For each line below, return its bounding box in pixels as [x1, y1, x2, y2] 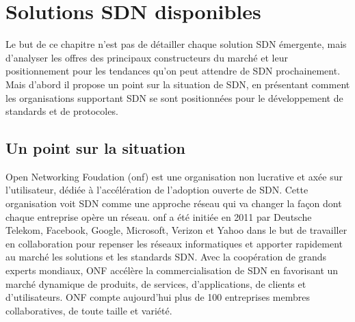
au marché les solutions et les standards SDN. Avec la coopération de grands [5, 250, 327, 264]
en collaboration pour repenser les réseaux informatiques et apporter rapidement [5, 236, 343, 250]
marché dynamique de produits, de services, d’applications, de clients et [5, 276, 306, 291]
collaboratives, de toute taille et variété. [5, 303, 172, 317]
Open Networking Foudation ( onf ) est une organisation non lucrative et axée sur [5, 169, 343, 183]
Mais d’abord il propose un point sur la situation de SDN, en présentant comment [5, 77, 350, 91]
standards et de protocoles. [5, 104, 118, 118]
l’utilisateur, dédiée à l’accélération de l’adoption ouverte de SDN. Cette [5, 183, 308, 197]
